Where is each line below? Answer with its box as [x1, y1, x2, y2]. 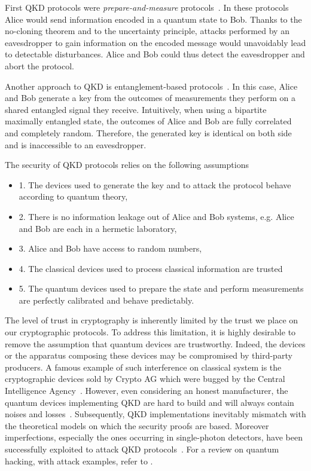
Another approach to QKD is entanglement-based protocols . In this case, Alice [5, 79, 298, 92]
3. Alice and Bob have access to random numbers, [19, 242, 202, 255]
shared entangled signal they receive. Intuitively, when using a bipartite [5, 103, 267, 115]
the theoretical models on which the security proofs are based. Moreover [5, 419, 269, 432]
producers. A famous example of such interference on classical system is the [5, 360, 282, 373]
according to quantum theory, [19, 190, 128, 203]
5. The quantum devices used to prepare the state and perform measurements [19, 282, 304, 295]
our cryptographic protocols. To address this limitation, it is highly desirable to [5, 326, 296, 338]
